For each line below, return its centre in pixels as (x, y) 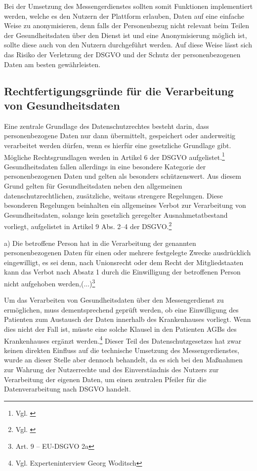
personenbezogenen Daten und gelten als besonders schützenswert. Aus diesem (123, 176)
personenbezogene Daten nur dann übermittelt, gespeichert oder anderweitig (120, 136)
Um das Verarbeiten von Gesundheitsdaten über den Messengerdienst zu (114, 300)
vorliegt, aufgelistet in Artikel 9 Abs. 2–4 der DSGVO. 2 (88, 225)
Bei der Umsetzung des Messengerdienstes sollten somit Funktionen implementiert (128, 6)
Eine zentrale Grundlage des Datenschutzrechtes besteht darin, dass (107, 126)
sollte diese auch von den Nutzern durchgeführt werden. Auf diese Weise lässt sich (128, 45)
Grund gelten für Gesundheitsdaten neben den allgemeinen (93, 185)
